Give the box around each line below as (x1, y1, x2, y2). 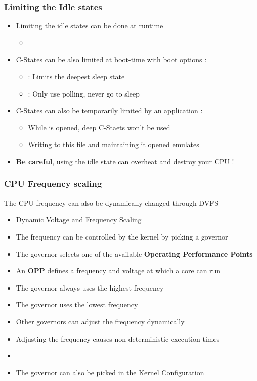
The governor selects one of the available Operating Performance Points (16, 248, 253, 259)
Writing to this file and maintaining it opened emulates (28, 139, 199, 150)
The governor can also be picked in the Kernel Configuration (16, 367, 204, 377)
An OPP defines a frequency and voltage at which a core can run (16, 265, 221, 276)
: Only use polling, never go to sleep (28, 88, 140, 99)
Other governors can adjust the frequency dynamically (16, 316, 185, 326)
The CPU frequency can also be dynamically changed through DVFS (4, 197, 219, 208)
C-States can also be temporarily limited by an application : (16, 105, 203, 116)
